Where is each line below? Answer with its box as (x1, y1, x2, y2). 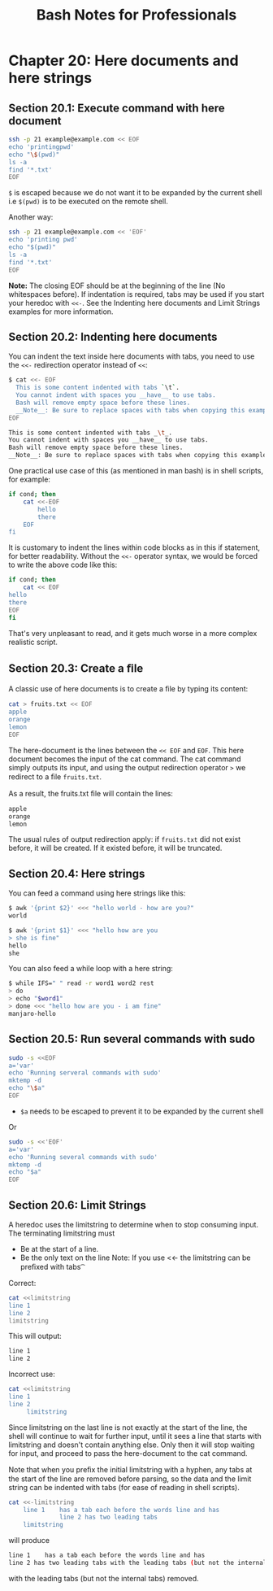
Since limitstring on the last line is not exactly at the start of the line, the (8, 1422, 248, 1432)
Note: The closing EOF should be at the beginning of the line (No (8, 281, 226, 290)
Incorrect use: (8, 1369, 55, 1380)
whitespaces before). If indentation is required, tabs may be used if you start (8, 289, 265, 299)
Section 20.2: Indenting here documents (8, 329, 218, 343)
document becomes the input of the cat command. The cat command (8, 754, 241, 764)
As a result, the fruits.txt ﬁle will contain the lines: (8, 788, 173, 798)
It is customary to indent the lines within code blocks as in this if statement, (8, 543, 261, 552)
